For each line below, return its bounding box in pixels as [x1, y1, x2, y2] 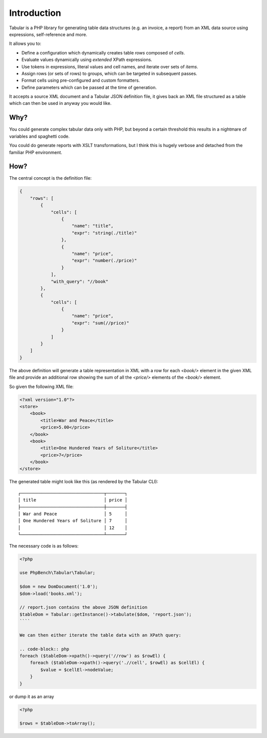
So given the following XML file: [9, 384, 74, 390]
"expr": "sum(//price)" [72, 320, 130, 326]
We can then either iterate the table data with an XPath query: [19, 632, 181, 638]
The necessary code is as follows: [9, 542, 79, 549]
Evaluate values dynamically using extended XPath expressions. [21, 57, 153, 63]
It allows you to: [9, 41, 42, 47]
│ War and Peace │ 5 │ [18, 511, 128, 517]
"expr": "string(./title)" [72, 230, 137, 236]
